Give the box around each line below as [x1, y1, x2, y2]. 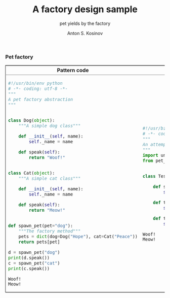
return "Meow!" [28, 207, 66, 213]
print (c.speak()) [8, 266, 50, 271]
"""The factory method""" [18, 228, 81, 234]
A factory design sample [32, 4, 138, 15]
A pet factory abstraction [8, 96, 73, 103]
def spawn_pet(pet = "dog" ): [8, 223, 73, 229]
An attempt [142, 141, 169, 147]
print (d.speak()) [8, 255, 50, 260]
